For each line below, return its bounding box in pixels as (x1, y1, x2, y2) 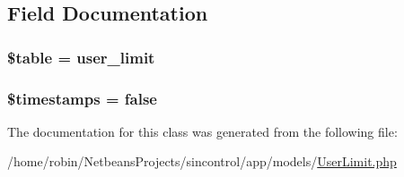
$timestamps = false (7, 87, 157, 109)
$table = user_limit (7, 46, 155, 68)
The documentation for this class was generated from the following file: (7, 122, 398, 140)
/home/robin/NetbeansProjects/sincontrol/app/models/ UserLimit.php (7, 152, 397, 171)
